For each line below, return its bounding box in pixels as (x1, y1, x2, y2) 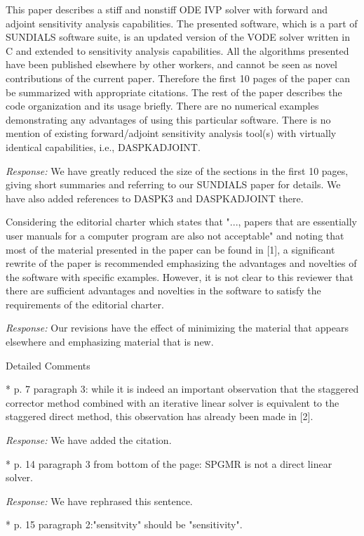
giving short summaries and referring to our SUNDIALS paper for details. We (6, 177, 341, 192)
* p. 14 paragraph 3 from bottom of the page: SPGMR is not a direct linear (6, 456, 332, 471)
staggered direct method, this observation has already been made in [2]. (6, 409, 314, 424)
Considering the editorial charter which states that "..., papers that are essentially (6, 214, 357, 229)
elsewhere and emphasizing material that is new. (6, 334, 214, 349)
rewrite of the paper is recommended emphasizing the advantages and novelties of (6, 256, 357, 270)
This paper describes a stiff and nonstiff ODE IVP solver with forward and (6, 2, 328, 16)
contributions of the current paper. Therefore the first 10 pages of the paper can (6, 70, 350, 85)
